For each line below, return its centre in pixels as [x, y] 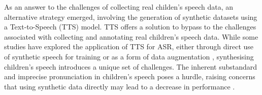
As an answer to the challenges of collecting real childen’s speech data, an [119, 7]
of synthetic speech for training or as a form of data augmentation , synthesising [129, 56]
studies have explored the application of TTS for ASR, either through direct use [129, 46]
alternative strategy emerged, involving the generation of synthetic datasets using [131, 17]
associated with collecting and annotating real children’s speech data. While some [131, 36]
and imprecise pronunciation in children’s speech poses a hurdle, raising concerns [130, 76]
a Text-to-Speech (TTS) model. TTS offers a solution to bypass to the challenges [130, 27]
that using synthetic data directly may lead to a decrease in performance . [120, 86]
